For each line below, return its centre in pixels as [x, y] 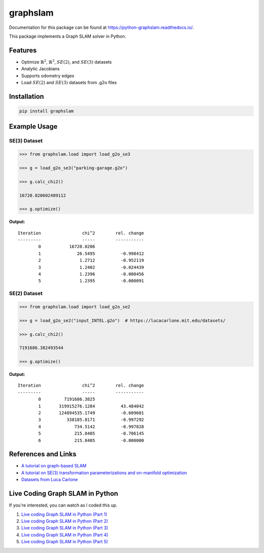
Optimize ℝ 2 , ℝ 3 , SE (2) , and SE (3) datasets [66, 62]
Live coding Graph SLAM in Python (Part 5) [65, 542]
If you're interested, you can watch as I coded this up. [63, 505]
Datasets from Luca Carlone [50, 480]
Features [23, 50]
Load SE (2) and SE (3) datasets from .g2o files [69, 83]
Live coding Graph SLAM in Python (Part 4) [65, 535]
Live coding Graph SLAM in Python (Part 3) [65, 528]
